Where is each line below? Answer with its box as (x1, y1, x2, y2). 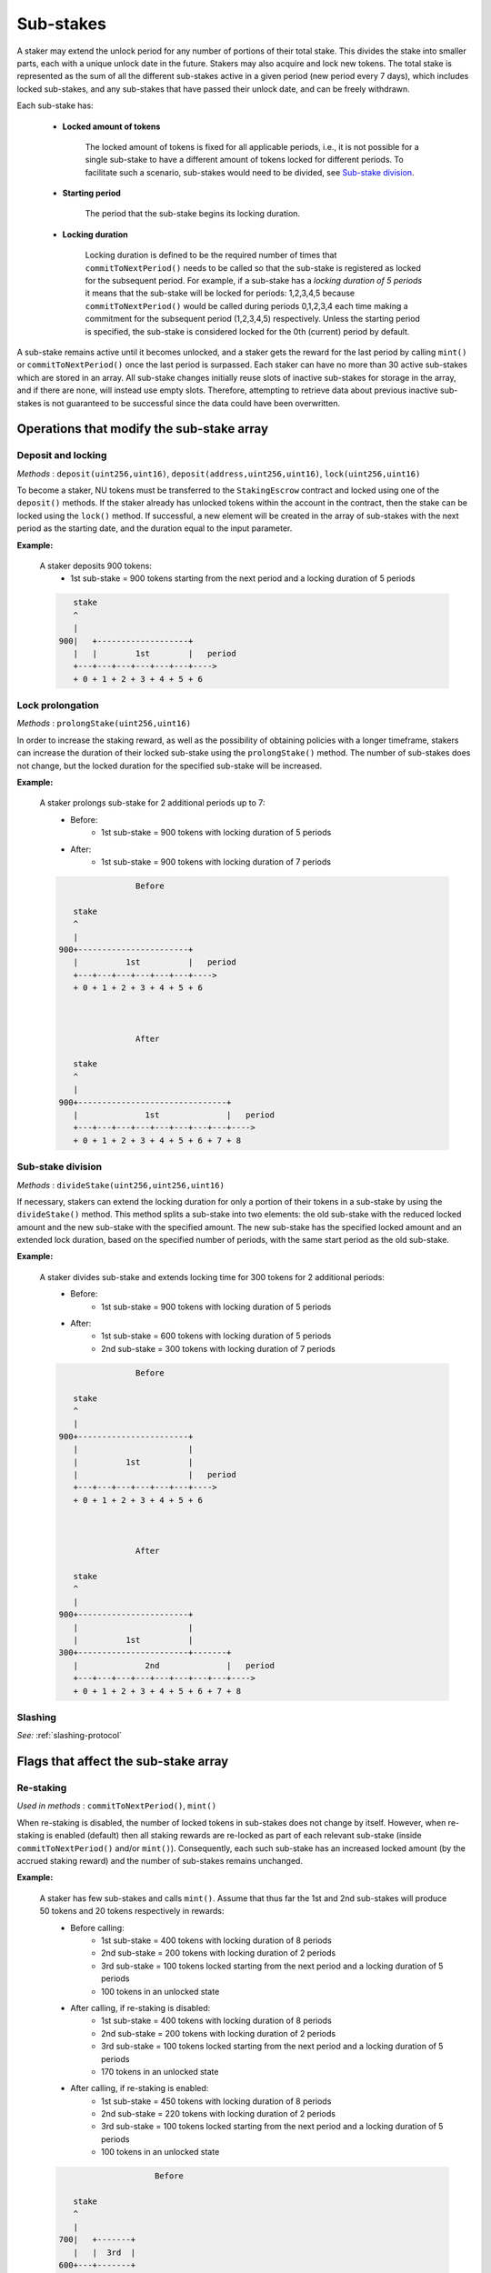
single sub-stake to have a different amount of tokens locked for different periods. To (85, 155, 404, 165)
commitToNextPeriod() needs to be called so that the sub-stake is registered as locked (85, 262, 422, 273)
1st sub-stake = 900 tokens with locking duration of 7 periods (101, 856, 332, 867)
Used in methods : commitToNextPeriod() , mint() (16, 1800, 217, 1811)
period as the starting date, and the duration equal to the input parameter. (16, 523, 293, 534)
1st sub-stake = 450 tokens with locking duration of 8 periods (101, 2096, 332, 2107)
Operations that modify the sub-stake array (16, 421, 268, 436)
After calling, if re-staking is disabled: (70, 2002, 211, 2013)
